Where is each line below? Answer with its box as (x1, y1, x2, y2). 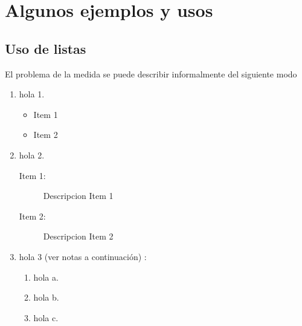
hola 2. (19, 148, 45, 161)
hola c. (33, 311, 59, 324)
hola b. (33, 291, 59, 304)
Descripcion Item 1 (43, 189, 114, 202)
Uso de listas (5, 39, 86, 57)
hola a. (33, 270, 59, 283)
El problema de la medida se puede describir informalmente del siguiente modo (5, 67, 297, 80)
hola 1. (19, 88, 45, 100)
